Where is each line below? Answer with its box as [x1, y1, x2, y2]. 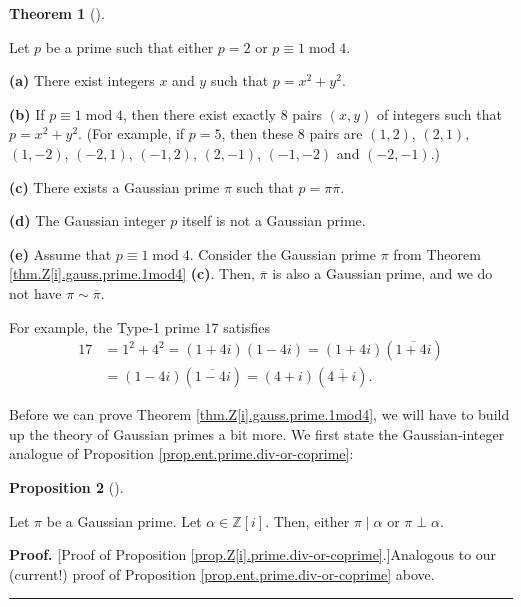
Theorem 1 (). [9, 3, 105, 23]
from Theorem [393, 243, 481, 264]
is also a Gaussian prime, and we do [272, 263, 493, 284]
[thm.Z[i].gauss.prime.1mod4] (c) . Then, [9, 263, 255, 284]
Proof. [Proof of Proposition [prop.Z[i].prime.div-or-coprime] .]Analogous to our [9, 544, 497, 565]
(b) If [9, 103, 45, 124]
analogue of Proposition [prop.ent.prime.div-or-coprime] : [9, 443, 354, 464]
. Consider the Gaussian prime [189, 243, 376, 264]
